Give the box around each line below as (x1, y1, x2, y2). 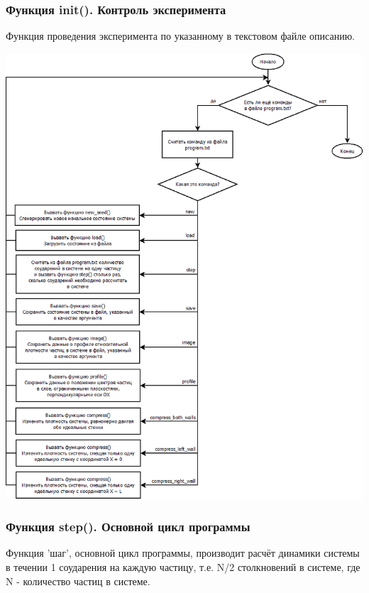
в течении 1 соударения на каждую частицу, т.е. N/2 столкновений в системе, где (6, 560, 360, 575)
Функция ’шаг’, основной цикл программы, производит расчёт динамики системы (6, 545, 360, 560)
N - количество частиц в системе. (6, 573, 150, 588)
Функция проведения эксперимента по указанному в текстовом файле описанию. (6, 28, 355, 43)
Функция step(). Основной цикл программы (6, 518, 250, 535)
